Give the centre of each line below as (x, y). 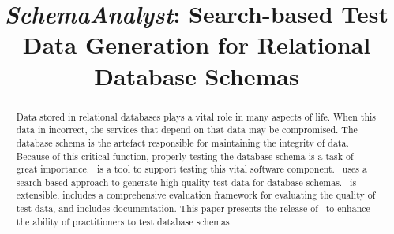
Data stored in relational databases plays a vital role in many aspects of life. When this (196, 116)
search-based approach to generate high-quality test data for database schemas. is (186, 182)
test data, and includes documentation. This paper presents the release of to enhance (193, 208)
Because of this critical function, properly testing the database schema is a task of (185, 156)
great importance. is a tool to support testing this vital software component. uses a (191, 169)
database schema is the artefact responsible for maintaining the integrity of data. (182, 142)
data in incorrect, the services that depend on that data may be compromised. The (187, 130)
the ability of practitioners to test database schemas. (124, 221)
